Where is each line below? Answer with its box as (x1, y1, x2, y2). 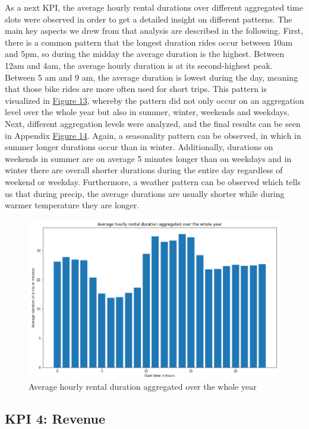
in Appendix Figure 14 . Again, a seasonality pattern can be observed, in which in (5, 129, 301, 141)
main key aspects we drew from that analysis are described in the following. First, (5, 24, 304, 37)
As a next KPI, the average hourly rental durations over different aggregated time (5, 1, 303, 13)
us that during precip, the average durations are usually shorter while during (5, 187, 285, 199)
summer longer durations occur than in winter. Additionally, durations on (5, 141, 273, 153)
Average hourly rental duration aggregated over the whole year (29, 380, 257, 392)
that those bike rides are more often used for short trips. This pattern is (5, 82, 267, 95)
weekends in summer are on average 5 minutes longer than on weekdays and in (5, 152, 292, 164)
